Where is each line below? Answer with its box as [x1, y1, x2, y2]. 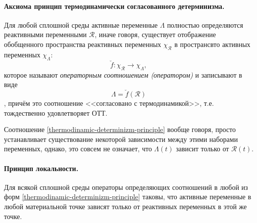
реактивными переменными [4, 29, 87, 40]
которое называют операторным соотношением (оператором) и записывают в [4, 69, 242, 80]
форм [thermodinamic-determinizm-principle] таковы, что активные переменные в [4, 191, 252, 202]
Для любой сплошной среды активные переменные [4, 19, 158, 30]
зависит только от [176, 143, 229, 154]
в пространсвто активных [174, 39, 251, 49]
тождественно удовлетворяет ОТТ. [4, 107, 107, 118]
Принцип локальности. [4, 163, 79, 173]
